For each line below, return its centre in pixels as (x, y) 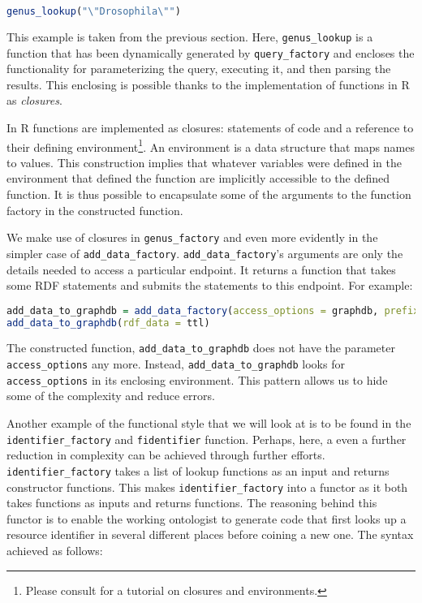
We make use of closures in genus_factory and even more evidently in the (192, 237)
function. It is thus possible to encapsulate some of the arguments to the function (209, 194)
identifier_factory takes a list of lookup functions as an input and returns (198, 470)
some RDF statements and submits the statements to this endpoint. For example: (210, 285)
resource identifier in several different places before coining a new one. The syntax (210, 534)
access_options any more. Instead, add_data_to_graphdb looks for (176, 364)
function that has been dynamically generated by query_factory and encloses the (211, 52)
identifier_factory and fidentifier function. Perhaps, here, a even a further (207, 439)
